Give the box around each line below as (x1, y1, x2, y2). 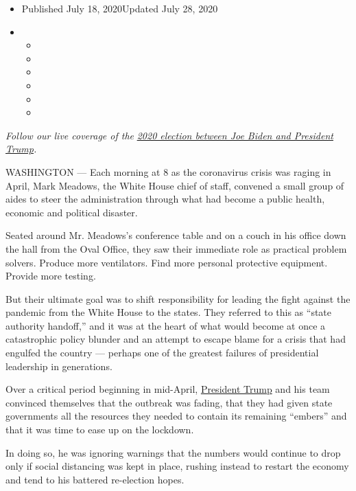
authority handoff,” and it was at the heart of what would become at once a (5, 318, 326, 332)
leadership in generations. (5, 358, 112, 373)
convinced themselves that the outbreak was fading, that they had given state (5, 395, 333, 409)
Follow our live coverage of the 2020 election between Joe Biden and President (5, 128, 333, 142)
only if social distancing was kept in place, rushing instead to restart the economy (5, 459, 349, 473)
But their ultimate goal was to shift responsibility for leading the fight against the (5, 291, 351, 306)
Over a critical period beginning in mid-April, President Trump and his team (5, 382, 330, 396)
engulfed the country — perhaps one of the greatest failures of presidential (5, 345, 319, 360)
